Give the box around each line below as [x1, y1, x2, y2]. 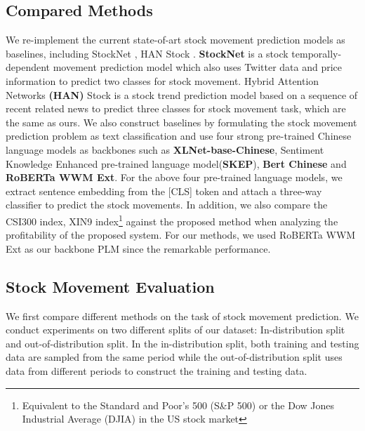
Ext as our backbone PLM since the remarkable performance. [6, 241, 271, 256]
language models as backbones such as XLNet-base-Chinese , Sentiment [6, 142, 324, 157]
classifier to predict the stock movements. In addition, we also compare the [6, 197, 328, 212]
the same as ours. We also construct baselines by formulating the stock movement [6, 114, 357, 129]
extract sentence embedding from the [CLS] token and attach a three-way [6, 183, 322, 198]
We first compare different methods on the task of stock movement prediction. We [6, 308, 359, 323]
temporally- [291, 46, 342, 60]
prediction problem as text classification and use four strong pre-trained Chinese [6, 128, 352, 143]
